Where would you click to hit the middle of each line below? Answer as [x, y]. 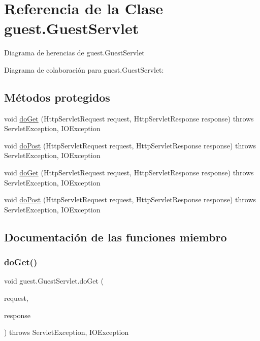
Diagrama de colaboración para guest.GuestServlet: [84, 69]
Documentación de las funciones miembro [116, 237]
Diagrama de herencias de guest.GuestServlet [74, 53]
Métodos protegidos [57, 97]
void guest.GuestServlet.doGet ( [54, 281]
